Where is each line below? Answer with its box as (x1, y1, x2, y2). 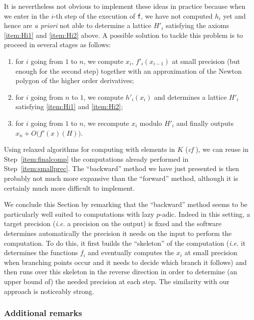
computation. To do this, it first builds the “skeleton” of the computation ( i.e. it (4, 237, 246, 248)
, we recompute (83, 118, 129, 128)
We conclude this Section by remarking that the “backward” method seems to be (4, 199, 248, 209)
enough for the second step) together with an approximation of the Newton (15, 65, 242, 76)
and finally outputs (176, 118, 234, 128)
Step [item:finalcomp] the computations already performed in (4, 153, 189, 164)
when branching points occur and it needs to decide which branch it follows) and (4, 257, 247, 267)
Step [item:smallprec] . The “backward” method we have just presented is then (4, 163, 239, 174)
